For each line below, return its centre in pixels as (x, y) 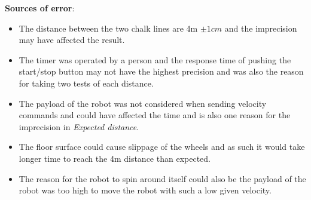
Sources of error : (40, 8)
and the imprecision (261, 28)
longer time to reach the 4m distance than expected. (115, 158)
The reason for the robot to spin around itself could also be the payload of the (162, 178)
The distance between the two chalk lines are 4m (108, 28)
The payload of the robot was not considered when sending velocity (143, 103)
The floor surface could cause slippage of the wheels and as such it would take (162, 147)
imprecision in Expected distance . (79, 126)
